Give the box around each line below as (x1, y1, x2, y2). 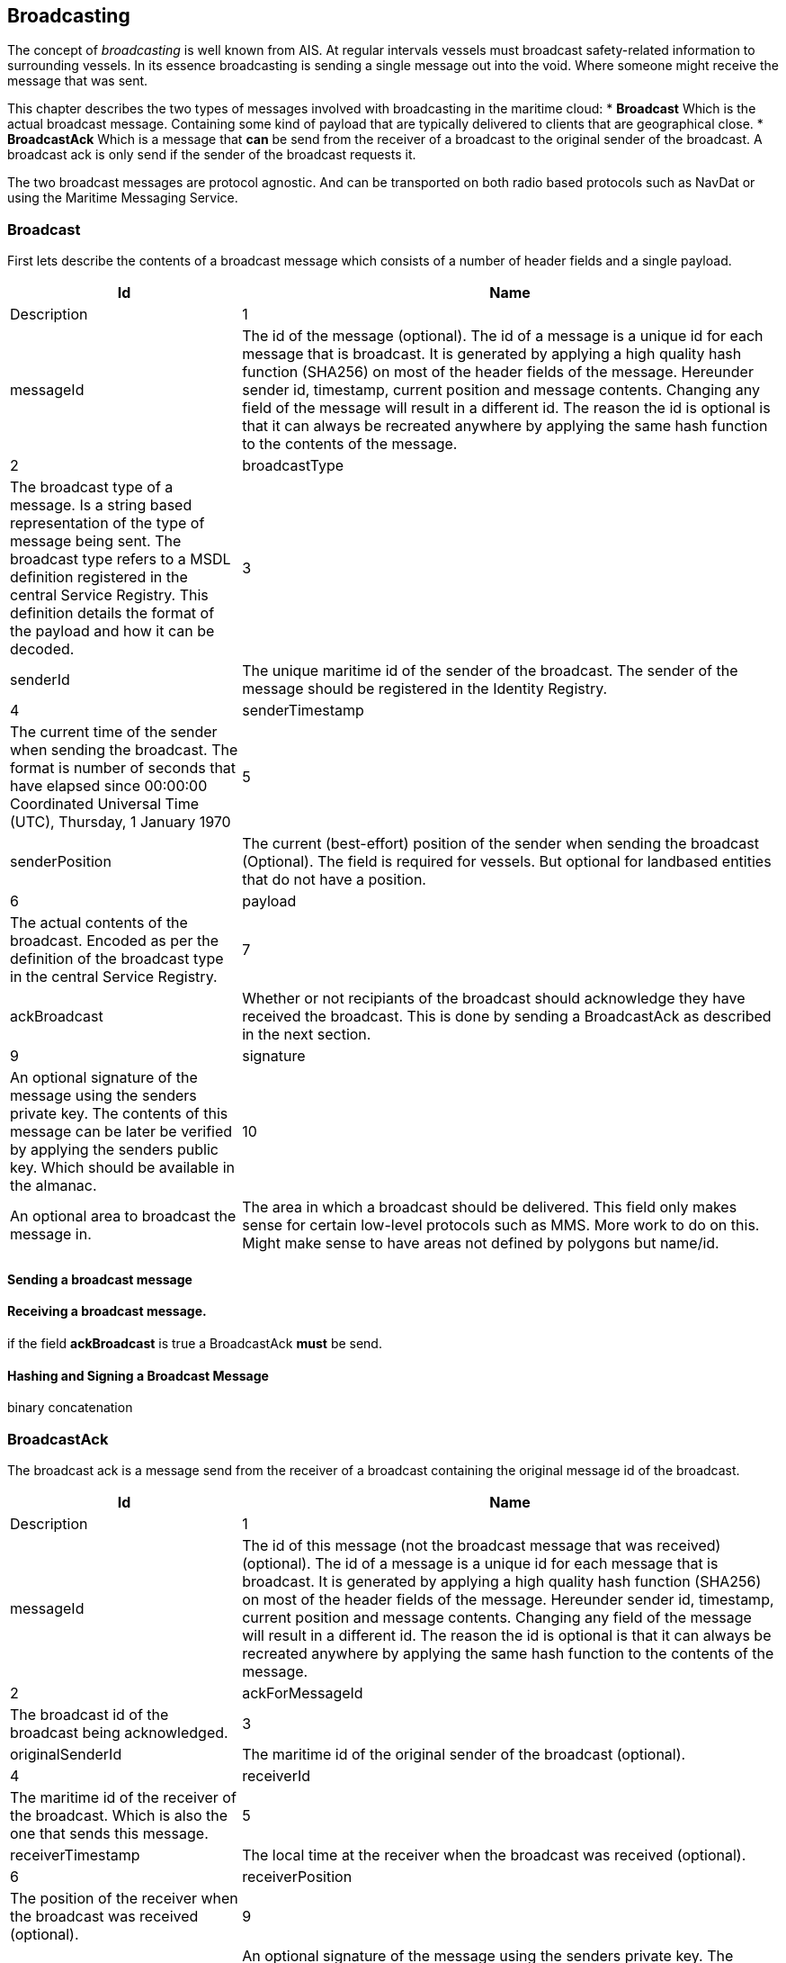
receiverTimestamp (10, 1845, 140, 1864)
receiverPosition (242, 1867, 353, 1886)
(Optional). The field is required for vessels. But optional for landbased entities (242, 852, 772, 871)
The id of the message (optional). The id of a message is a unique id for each (242, 327, 764, 346)
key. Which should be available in (10, 1158, 236, 1177)
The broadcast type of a (10, 478, 174, 497)
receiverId (242, 1766, 310, 1785)
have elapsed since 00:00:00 (10, 777, 208, 796)
